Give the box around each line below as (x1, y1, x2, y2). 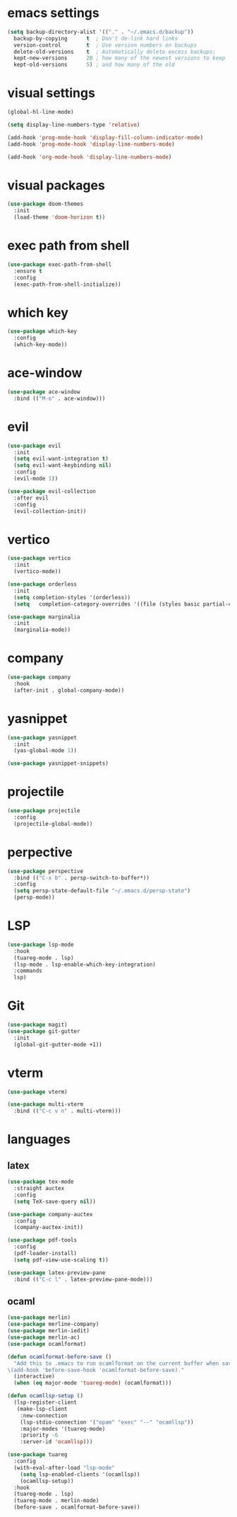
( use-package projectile (7, 807, 80, 814)
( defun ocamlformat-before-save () (7, 1353, 112, 1360)
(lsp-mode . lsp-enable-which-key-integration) (13, 961, 157, 968)
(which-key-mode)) (13, 341, 68, 348)
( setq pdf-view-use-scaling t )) (13, 1256, 109, 1264)
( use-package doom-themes (7, 200, 83, 208)
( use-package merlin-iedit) (7, 1327, 90, 1334)
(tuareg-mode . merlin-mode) (13, 1497, 99, 1504)
